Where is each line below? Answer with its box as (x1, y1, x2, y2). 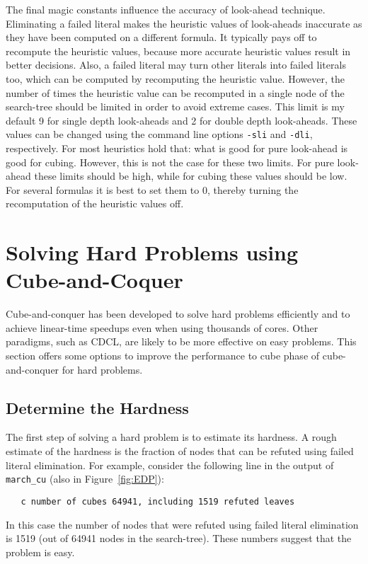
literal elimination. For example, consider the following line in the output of (6, 457, 334, 472)
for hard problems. (62, 362, 143, 376)
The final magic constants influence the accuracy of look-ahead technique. (6, 2, 326, 16)
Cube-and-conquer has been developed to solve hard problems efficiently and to (6, 306, 350, 321)
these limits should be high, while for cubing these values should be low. (34, 168, 347, 183)
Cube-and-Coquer (6, 265, 183, 294)
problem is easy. (6, 544, 75, 559)
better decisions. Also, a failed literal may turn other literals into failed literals (6, 57, 346, 72)
